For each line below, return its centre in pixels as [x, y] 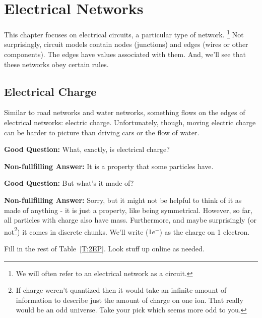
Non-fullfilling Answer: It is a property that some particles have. [109, 166]
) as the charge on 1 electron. [205, 231]
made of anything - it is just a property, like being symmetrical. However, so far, [128, 210]
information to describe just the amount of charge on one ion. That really [129, 300]
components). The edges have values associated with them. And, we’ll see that [125, 54]
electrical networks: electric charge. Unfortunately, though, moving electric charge [130, 122]
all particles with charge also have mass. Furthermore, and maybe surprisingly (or [130, 220]
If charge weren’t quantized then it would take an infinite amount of [121, 290]
